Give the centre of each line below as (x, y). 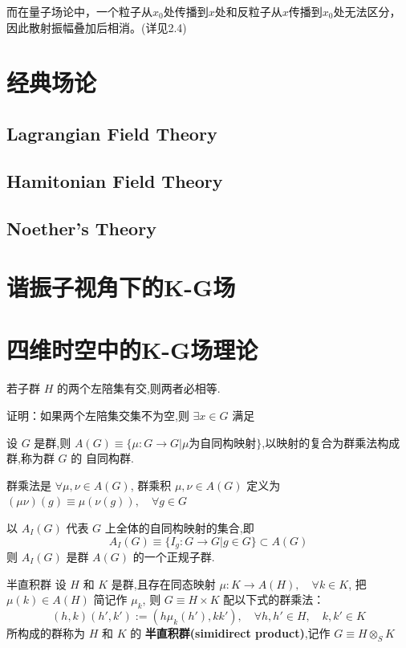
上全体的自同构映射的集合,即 (179, 527)
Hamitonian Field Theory (115, 180)
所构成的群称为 (46, 633)
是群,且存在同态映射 (163, 583)
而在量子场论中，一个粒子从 (79, 11)
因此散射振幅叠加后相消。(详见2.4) (97, 27)
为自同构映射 (223, 444)
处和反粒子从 (248, 11)
